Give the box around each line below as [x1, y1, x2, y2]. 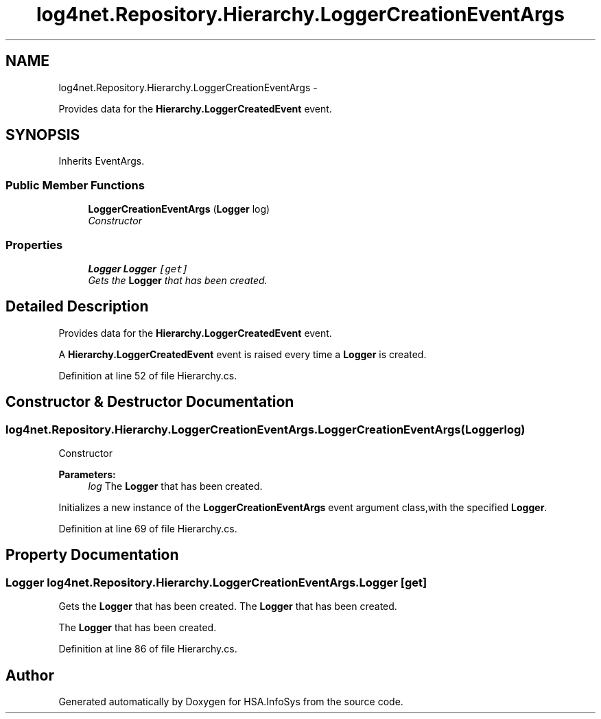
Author [5, 666, 54, 684]
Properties [5, 237, 63, 252]
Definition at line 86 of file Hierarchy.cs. [58, 643, 237, 655]
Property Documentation [5, 546, 179, 564]
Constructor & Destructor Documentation [5, 393, 294, 411]
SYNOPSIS [5, 126, 80, 144]
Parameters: [58, 469, 116, 480]
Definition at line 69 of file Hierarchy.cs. [58, 523, 237, 534]
